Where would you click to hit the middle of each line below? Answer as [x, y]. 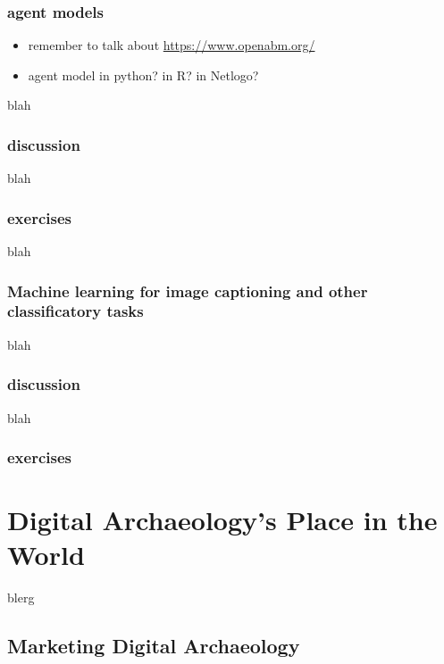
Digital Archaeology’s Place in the [222, 520]
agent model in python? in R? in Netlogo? [143, 75]
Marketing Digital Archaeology [154, 646]
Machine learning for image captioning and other [188, 290]
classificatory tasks [75, 311]
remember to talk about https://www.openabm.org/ [172, 45]
